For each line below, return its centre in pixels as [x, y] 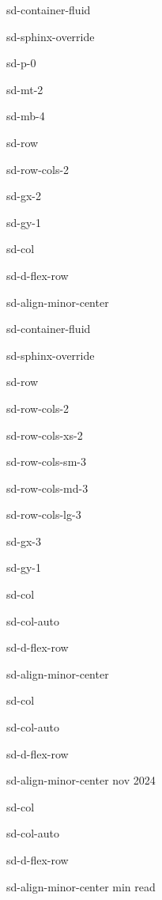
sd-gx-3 [24, 541]
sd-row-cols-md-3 [47, 488]
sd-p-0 [21, 63]
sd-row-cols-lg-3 [44, 514]
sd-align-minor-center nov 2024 [81, 780]
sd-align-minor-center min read [81, 886]
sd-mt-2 [25, 89]
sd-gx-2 [24, 196]
